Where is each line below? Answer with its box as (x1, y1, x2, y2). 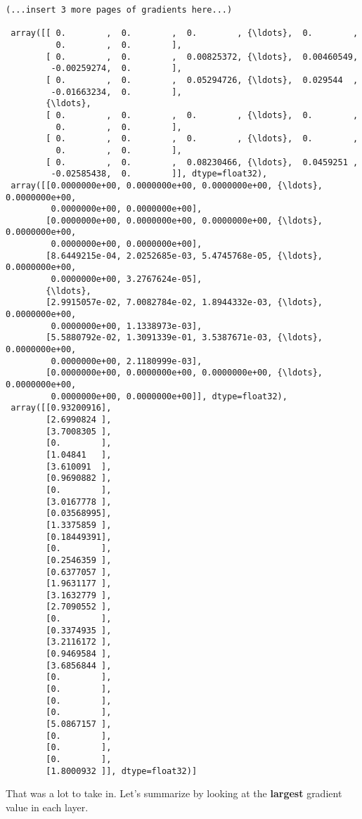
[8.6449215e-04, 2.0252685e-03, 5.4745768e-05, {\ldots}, (46, 250, 323, 261)
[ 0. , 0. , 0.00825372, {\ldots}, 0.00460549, (46, 51, 358, 62)
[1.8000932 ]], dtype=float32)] (46, 766, 198, 776)
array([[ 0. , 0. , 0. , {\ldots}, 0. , (11, 28, 358, 39)
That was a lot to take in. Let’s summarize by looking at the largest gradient (6, 786, 342, 801)
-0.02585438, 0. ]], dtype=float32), (51, 169, 268, 179)
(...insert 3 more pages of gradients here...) (6, 5, 233, 15)
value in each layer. (6, 799, 89, 814)
